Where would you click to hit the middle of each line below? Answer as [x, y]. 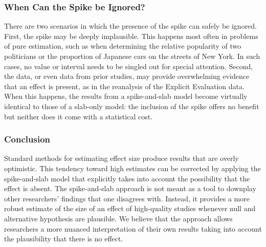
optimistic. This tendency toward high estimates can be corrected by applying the [132, 168]
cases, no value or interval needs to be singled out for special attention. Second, [129, 66]
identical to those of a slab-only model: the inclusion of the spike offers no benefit [132, 106]
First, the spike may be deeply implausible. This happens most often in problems [131, 36]
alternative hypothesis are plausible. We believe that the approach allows [118, 218]
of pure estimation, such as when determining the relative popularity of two [123, 46]
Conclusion [27, 139]
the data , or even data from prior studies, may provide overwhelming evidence [127, 76]
